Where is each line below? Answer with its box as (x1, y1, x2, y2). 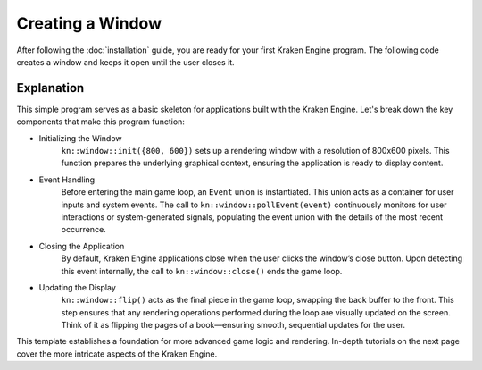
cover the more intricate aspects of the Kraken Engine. (16, 349, 218, 359)
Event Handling (38, 174, 96, 185)
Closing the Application (38, 240, 125, 251)
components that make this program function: (16, 116, 185, 127)
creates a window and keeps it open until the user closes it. (16, 56, 236, 67)
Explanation (16, 80, 85, 96)
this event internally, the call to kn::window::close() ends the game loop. (61, 265, 343, 276)
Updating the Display (38, 282, 116, 292)
